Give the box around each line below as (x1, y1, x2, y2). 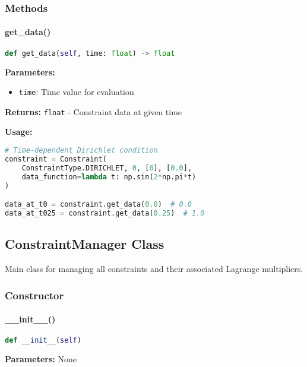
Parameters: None (5, 353, 77, 365)
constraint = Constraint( (5, 154, 107, 163)
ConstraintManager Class (5, 235, 164, 253)
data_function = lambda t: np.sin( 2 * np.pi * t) (21, 172, 197, 181)
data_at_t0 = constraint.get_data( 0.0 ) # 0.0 (5, 200, 192, 209)
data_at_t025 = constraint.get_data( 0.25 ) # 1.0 (5, 208, 205, 217)
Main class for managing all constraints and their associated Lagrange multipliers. (5, 262, 303, 274)
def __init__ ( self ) (5, 336, 81, 345)
